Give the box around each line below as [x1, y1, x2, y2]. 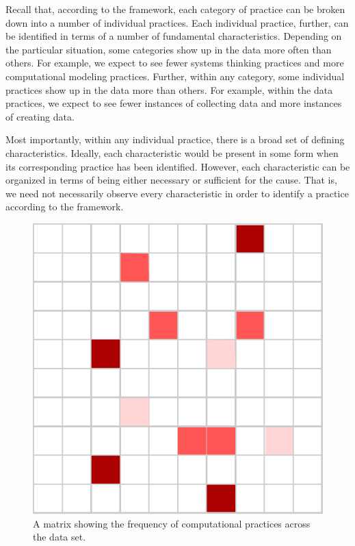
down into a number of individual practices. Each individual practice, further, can [5, 15, 349, 29]
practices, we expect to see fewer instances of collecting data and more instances [5, 96, 342, 110]
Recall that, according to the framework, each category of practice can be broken [5, 2, 345, 16]
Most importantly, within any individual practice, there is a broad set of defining [5, 132, 345, 147]
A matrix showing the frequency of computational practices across [33, 516, 311, 530]
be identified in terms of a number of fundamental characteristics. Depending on [5, 29, 342, 43]
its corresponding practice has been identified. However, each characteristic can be [5, 159, 350, 173]
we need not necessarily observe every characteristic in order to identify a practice [5, 186, 349, 200]
